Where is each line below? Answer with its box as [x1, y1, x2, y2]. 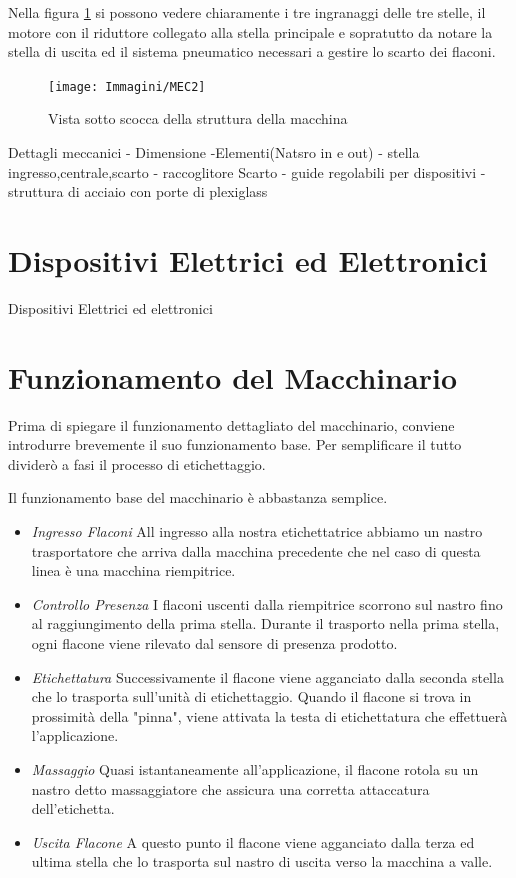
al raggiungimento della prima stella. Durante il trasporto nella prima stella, [31, 613, 500, 634]
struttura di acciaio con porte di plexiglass [8, 181, 268, 202]
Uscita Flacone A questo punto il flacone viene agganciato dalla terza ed [31, 831, 475, 852]
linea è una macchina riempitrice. [31, 560, 236, 581]
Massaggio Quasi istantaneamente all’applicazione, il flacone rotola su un [31, 758, 479, 779]
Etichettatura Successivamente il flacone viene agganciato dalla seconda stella [31, 666, 504, 687]
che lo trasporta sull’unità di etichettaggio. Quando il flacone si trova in [31, 686, 472, 707]
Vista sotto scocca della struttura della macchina [48, 108, 348, 129]
